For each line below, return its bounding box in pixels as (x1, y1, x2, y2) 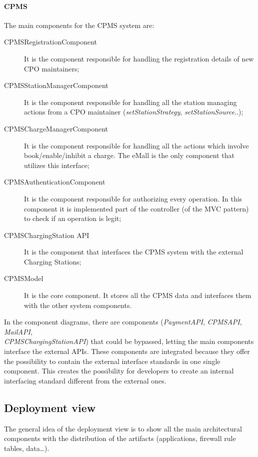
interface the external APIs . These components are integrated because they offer (4, 346, 250, 356)
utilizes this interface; (24, 159, 89, 170)
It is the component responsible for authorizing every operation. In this (24, 193, 242, 203)
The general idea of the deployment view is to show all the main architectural (4, 423, 242, 433)
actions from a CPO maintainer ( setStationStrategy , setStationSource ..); (24, 106, 243, 117)
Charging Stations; (24, 256, 81, 266)
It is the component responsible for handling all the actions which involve (24, 140, 249, 150)
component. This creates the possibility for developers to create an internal (4, 365, 234, 376)
